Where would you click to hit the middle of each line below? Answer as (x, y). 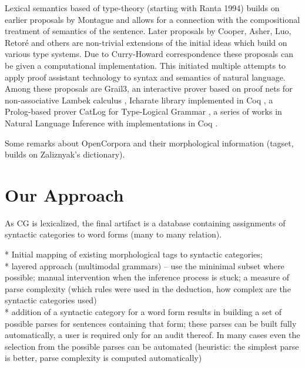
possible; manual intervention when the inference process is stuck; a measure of (147, 277)
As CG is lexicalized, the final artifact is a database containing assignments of (145, 223)
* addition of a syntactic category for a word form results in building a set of (143, 312)
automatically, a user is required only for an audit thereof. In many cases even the (152, 335)
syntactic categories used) (51, 300)
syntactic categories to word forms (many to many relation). (113, 234)
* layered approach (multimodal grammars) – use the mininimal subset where (145, 265)
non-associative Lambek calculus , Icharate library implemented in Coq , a (139, 100)
